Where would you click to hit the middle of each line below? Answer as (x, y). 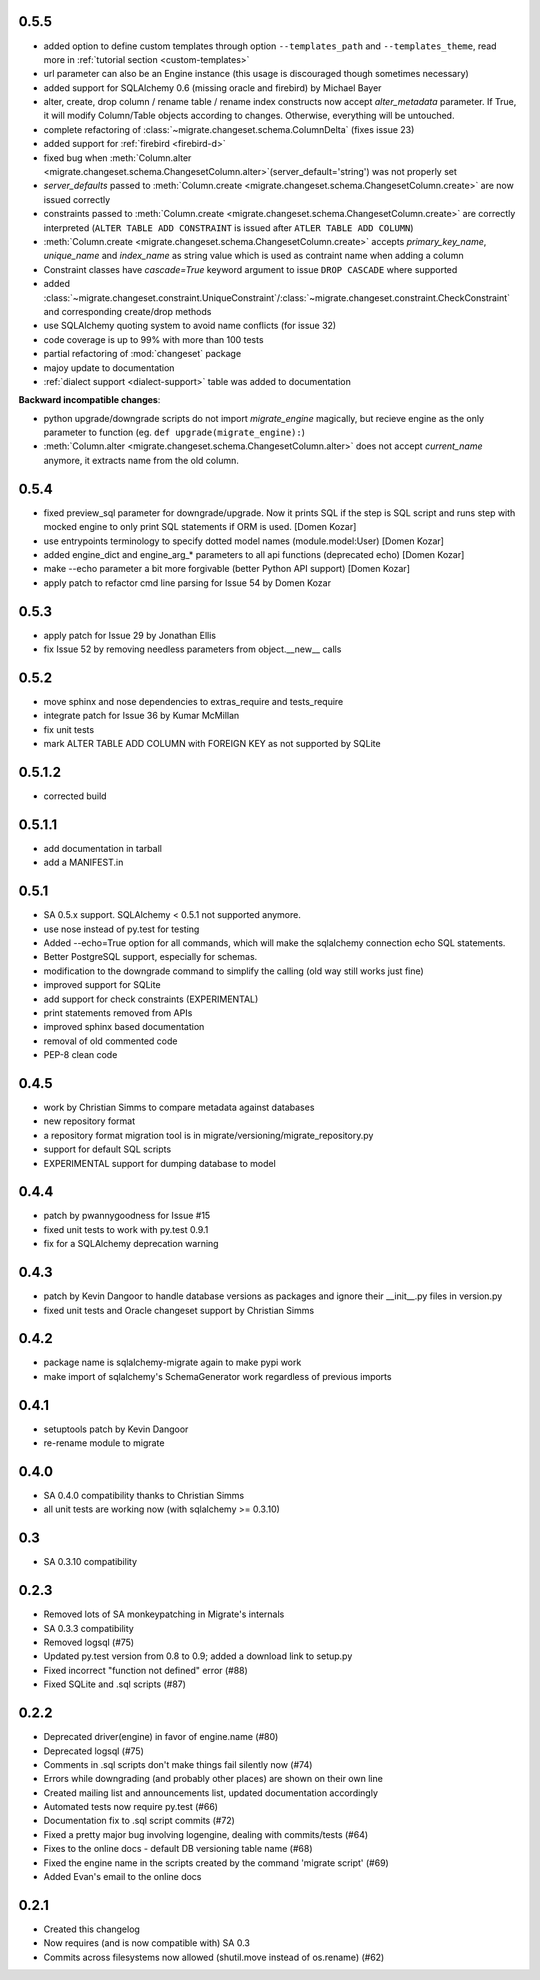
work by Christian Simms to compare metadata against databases (179, 1107)
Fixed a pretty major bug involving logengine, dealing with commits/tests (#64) (206, 1834)
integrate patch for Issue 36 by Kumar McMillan (141, 716)
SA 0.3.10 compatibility (90, 1562)
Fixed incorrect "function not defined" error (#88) (146, 1670)
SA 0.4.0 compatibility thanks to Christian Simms (144, 1496)
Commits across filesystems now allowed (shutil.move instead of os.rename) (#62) (214, 1957)
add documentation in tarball (102, 848)
